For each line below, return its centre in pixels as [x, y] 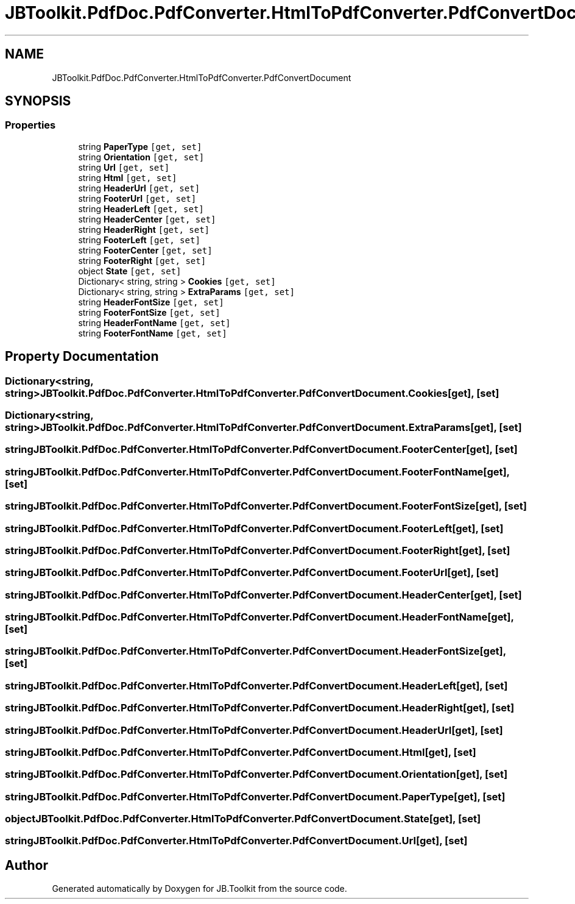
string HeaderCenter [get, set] [147, 219]
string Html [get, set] [128, 177]
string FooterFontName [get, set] [153, 333]
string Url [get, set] [124, 167]
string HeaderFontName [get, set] [154, 322]
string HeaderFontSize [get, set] [151, 302]
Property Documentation [82, 357]
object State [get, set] [130, 271]
